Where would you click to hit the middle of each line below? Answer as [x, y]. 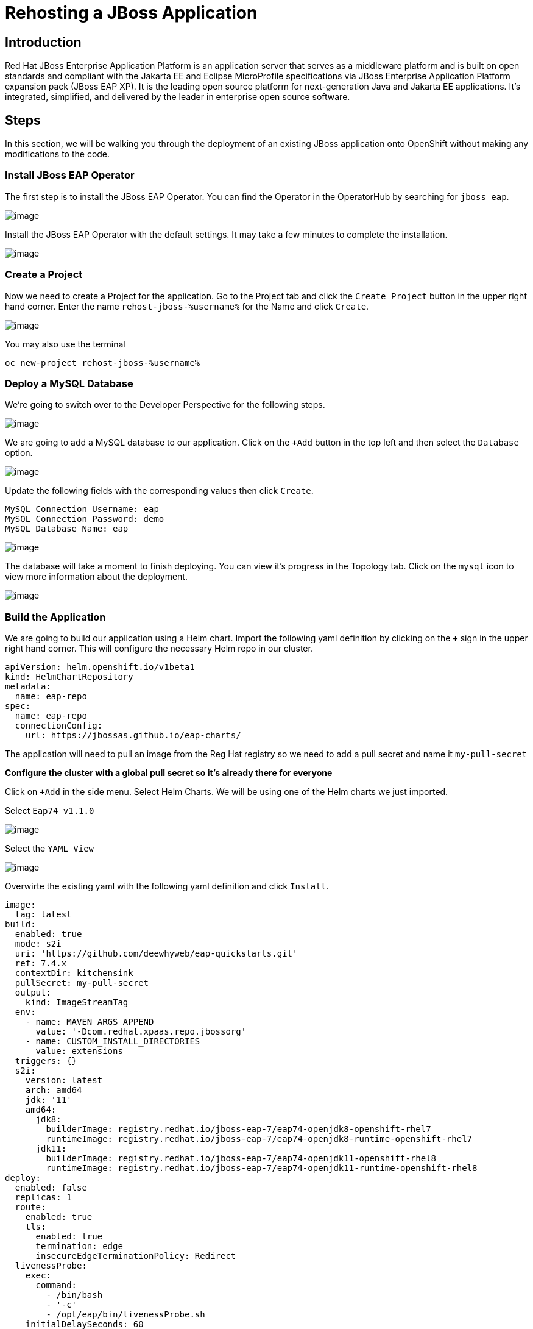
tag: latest [43, 915]
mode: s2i [38, 944]
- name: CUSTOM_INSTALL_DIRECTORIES [113, 1042]
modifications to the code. [58, 154]
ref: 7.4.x [41, 964]
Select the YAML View [50, 849]
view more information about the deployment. [96, 577]
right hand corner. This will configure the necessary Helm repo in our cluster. [159, 649]
